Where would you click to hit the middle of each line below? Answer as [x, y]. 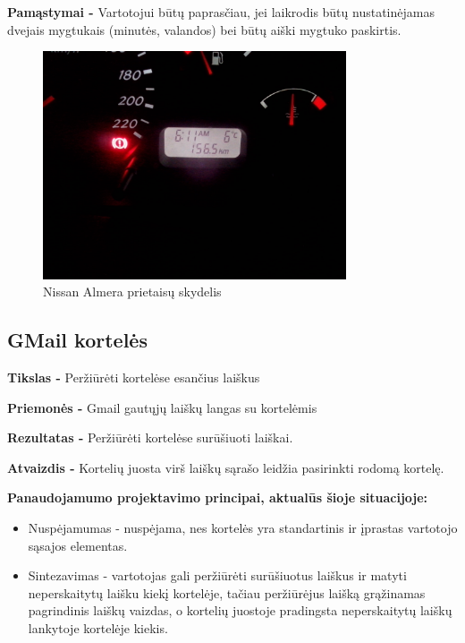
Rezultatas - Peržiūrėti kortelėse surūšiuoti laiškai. [150, 437]
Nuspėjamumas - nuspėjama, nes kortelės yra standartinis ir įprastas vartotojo [243, 527]
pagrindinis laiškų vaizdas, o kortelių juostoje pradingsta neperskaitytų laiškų [240, 610]
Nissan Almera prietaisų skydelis [132, 291]
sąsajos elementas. [78, 545]
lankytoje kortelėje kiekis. [98, 627]
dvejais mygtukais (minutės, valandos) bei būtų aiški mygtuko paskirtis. [204, 29]
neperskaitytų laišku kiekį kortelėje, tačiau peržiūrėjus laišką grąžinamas [227, 592]
